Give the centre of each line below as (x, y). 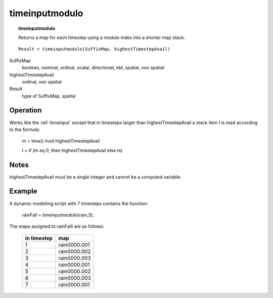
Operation (26, 111)
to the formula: (25, 130)
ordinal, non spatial (42, 81)
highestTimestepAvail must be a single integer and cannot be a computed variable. (96, 177)
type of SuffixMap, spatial (49, 96)
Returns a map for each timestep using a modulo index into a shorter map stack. (102, 37)
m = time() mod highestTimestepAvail (61, 141)
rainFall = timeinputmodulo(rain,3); (58, 215)
